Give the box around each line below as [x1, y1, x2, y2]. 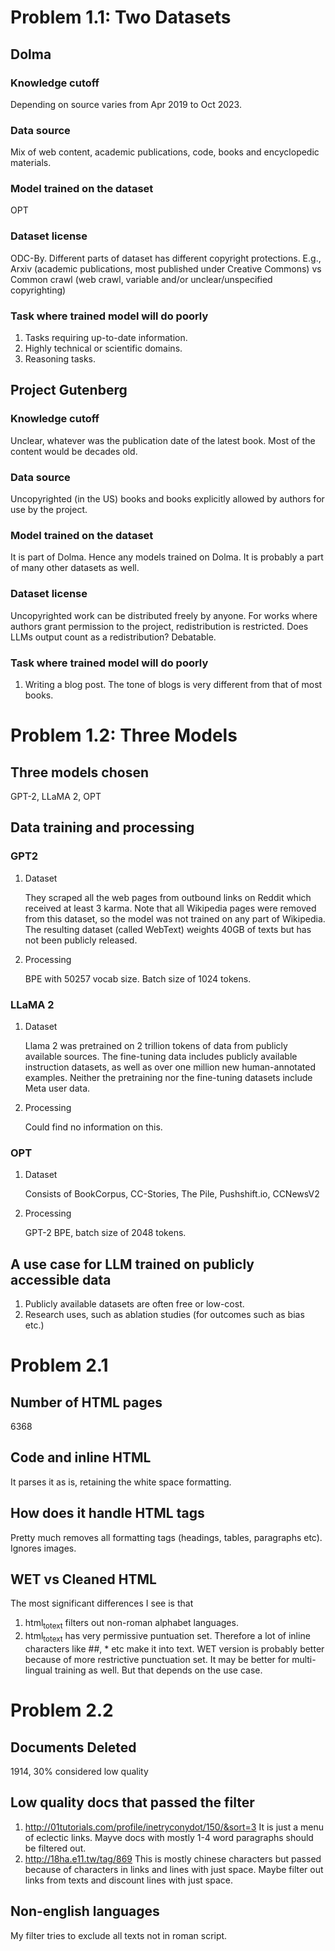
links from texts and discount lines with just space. [24, 1874, 234, 1886]
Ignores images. [10, 1542, 77, 1554]
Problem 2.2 [10, 1699, 114, 1722]
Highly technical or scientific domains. [24, 342, 183, 355]
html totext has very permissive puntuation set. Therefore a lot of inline [24, 1630, 311, 1645]
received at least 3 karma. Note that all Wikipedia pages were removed [24, 902, 317, 914]
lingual [24, 1664, 53, 1676]
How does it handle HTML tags [10, 1505, 205, 1522]
